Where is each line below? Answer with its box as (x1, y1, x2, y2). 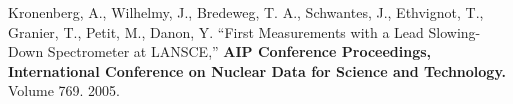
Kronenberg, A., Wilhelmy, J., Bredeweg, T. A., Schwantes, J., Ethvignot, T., (8, 2, 484, 22)
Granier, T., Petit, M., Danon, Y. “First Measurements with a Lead (8, 21, 424, 42)
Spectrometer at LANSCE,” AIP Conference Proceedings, (47, 41, 432, 62)
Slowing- (428, 21, 481, 42)
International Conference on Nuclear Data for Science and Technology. (8, 60, 507, 81)
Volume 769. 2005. (8, 80, 120, 101)
